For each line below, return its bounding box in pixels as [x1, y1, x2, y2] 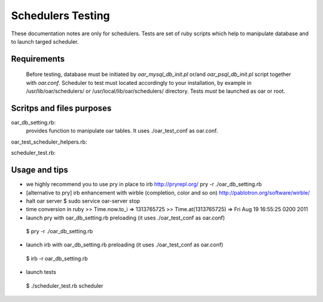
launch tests [26, 269, 56, 276]
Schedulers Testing [11, 9, 110, 22]
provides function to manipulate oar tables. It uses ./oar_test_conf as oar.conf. [26, 127, 218, 135]
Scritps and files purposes [11, 103, 112, 113]
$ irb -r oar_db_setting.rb [26, 255, 88, 262]
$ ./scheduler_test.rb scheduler [26, 282, 103, 289]
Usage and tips [11, 165, 68, 175]
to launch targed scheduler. [11, 38, 79, 45]
